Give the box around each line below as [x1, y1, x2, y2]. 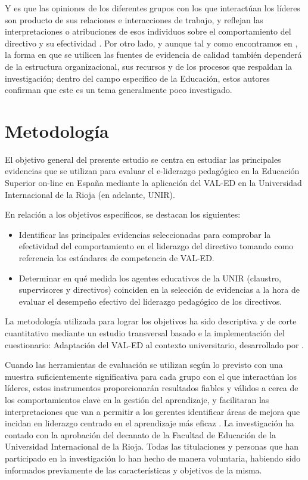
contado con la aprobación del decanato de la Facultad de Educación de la [5, 428, 276, 441]
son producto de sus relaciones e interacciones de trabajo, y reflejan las [5, 13, 263, 26]
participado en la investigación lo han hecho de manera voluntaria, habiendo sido [5, 451, 301, 464]
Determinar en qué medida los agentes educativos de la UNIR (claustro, [18, 271, 282, 284]
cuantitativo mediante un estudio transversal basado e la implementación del [5, 327, 285, 339]
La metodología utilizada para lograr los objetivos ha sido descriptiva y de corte [5, 315, 297, 327]
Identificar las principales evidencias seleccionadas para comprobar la [18, 228, 271, 240]
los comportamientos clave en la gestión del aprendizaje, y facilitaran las [5, 393, 269, 405]
